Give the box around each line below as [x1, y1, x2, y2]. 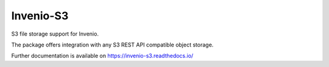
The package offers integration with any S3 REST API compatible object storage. [11, 41, 214, 48]
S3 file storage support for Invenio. [11, 30, 99, 37]
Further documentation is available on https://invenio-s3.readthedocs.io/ [11, 52, 194, 60]
